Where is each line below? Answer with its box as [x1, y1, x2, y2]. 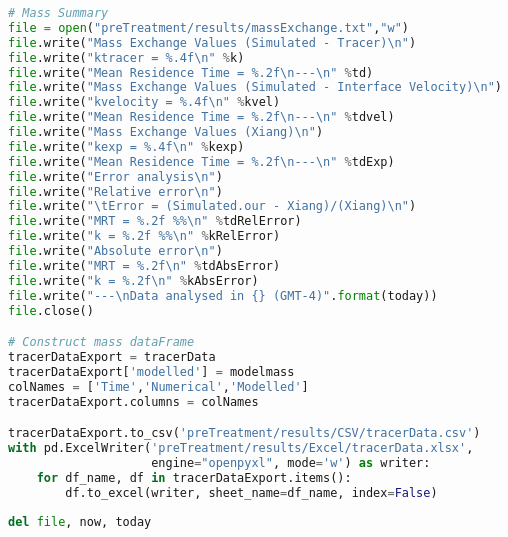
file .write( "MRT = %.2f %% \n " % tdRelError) [8, 214, 302, 229]
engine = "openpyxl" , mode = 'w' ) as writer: [151, 455, 431, 470]
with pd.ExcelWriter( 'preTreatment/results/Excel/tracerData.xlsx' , [8, 440, 474, 455]
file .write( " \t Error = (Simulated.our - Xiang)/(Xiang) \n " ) [8, 199, 417, 214]
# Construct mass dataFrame [8, 335, 195, 350]
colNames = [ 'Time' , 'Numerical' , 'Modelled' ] [8, 379, 309, 394]
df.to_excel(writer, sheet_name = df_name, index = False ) [65, 485, 438, 500]
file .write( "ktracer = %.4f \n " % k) [8, 50, 245, 65]
